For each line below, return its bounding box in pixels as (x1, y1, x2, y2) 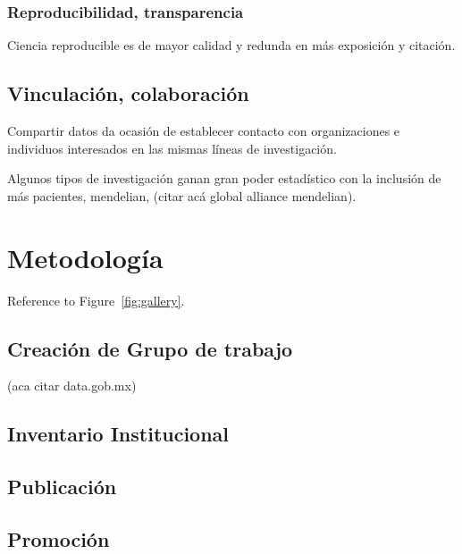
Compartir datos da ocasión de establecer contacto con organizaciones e (7, 122, 400, 140)
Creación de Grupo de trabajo (7, 334, 293, 362)
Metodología (7, 239, 164, 275)
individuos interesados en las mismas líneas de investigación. (7, 138, 337, 157)
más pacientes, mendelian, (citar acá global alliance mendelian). (7, 186, 357, 205)
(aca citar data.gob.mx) (7, 376, 137, 395)
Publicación (7, 473, 117, 500)
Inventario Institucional (7, 420, 230, 448)
